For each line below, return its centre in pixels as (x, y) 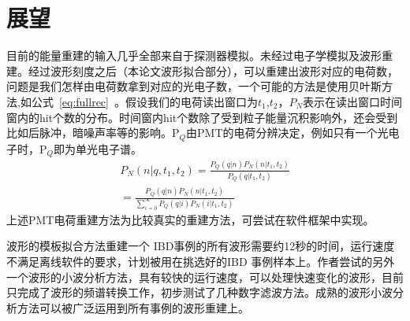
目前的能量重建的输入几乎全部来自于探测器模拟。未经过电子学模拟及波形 (194, 55)
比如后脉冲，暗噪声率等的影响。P (93, 133)
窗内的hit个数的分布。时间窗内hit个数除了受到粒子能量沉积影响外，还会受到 (202, 117)
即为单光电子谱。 (98, 148)
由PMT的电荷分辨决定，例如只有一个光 (287, 133)
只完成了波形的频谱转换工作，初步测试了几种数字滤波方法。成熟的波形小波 (199, 292)
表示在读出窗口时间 (353, 101)
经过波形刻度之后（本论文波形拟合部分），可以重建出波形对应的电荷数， (213, 70)
